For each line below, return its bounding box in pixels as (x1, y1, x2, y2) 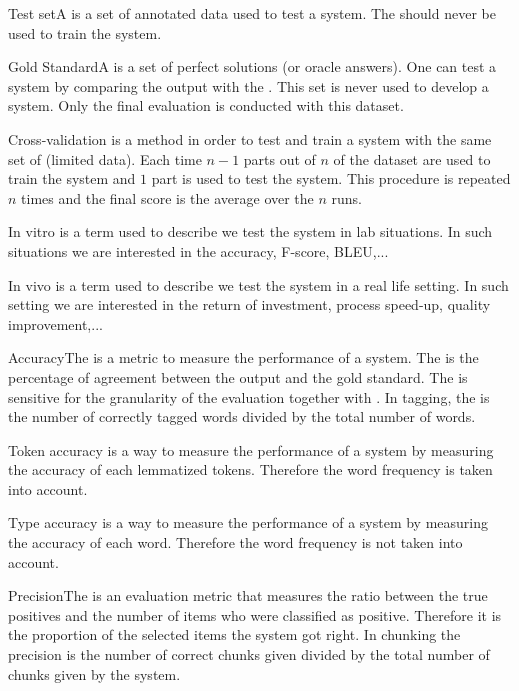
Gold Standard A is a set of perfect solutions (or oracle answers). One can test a (8, 56, 497, 77)
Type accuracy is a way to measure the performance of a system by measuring (8, 512, 489, 533)
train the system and (8, 168, 136, 189)
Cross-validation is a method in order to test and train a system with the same (8, 128, 492, 149)
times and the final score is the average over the (21, 187, 314, 208)
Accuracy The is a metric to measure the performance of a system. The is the (8, 347, 479, 368)
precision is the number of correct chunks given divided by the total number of (8, 644, 490, 665)
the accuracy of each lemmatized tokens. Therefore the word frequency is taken (8, 459, 493, 480)
